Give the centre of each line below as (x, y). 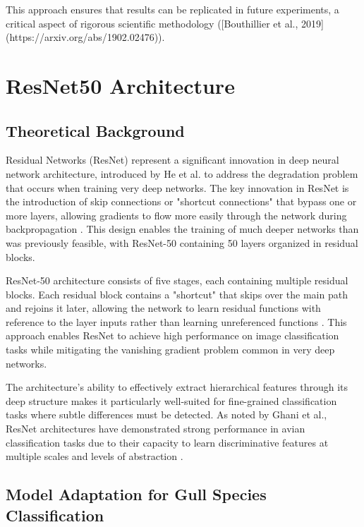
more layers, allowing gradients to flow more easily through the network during (176, 215)
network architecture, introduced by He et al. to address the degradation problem (182, 173)
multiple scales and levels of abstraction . (95, 456)
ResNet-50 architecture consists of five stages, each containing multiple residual (177, 280)
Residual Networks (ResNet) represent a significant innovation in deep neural (172, 160)
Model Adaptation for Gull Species (136, 494)
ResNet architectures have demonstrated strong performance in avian (156, 429)
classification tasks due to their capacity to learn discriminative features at (167, 442)
